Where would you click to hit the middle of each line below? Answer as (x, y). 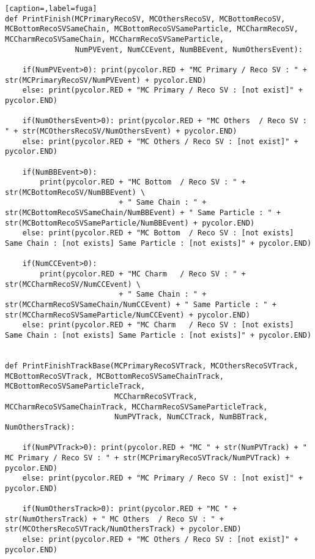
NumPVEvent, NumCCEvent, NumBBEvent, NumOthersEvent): (189, 49)
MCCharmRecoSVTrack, (156, 396)
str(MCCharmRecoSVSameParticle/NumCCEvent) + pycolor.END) (128, 315)
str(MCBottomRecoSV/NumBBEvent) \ (75, 192)
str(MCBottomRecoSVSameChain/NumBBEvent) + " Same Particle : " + (143, 213)
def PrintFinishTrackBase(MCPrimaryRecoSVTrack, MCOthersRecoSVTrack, (152, 366)
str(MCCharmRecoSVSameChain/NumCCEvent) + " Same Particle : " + (141, 305)
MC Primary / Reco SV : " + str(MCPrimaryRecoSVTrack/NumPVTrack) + (147, 458)
